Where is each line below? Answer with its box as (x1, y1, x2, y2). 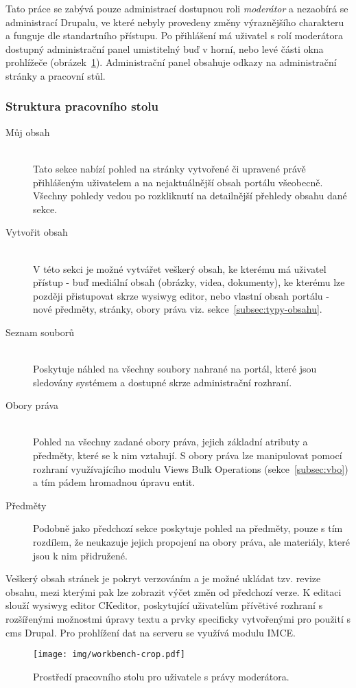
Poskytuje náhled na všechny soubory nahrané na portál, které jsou (33, 362, 317, 376)
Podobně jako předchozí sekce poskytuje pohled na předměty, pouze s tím (33, 521, 343, 535)
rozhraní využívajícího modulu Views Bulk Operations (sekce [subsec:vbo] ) (33, 461, 348, 476)
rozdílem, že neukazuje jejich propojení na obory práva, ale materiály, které (33, 535, 350, 549)
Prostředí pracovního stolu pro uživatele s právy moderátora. (33, 669, 289, 683)
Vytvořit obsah (5, 225, 68, 239)
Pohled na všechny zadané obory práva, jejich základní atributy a (33, 434, 308, 449)
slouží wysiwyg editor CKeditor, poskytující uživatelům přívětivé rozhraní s (5, 598, 323, 612)
